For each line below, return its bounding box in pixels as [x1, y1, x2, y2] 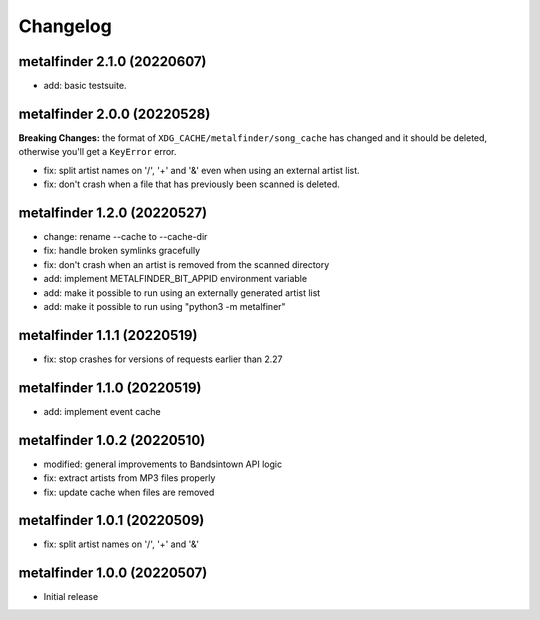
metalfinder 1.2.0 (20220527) [18, 204, 208, 221]
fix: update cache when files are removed [43, 486, 215, 498]
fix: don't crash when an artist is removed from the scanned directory [43, 258, 330, 270]
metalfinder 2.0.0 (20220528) [18, 105, 211, 122]
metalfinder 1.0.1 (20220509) [18, 512, 205, 529]
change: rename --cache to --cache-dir [43, 231, 208, 243]
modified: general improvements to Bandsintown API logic [43, 458, 283, 470]
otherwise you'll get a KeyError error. [18, 146, 177, 158]
